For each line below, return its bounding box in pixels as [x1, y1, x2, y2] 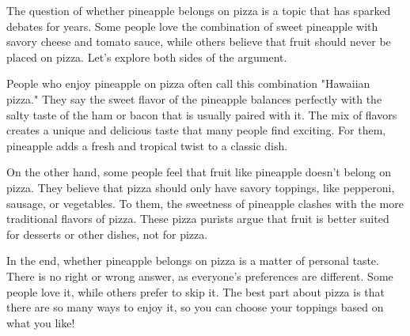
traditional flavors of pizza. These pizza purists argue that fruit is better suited [6, 210, 389, 227]
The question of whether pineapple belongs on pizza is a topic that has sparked [6, 2, 391, 18]
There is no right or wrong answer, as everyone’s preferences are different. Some [6, 267, 393, 284]
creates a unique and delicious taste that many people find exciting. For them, [6, 122, 386, 138]
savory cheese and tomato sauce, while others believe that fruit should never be [6, 33, 391, 50]
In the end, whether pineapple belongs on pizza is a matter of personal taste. [6, 252, 379, 269]
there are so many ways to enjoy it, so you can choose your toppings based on [6, 299, 384, 315]
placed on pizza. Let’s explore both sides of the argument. [6, 48, 287, 65]
